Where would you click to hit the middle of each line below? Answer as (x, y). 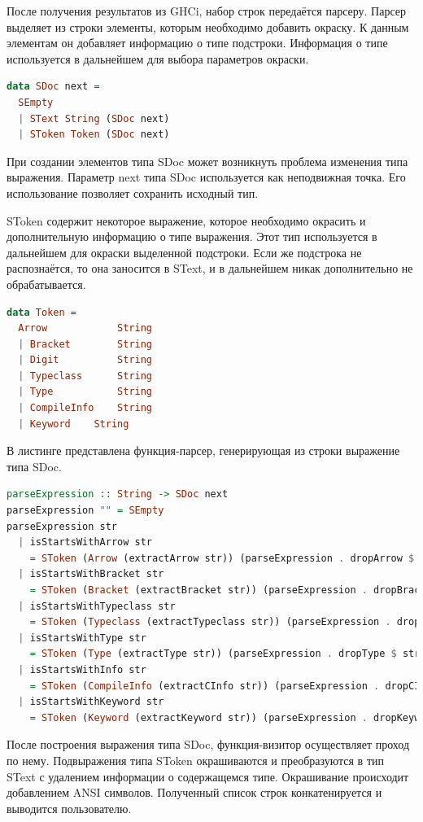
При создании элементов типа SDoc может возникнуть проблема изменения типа (207, 161)
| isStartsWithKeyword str (91, 702)
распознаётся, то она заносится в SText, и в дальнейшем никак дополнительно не (210, 268)
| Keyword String (74, 424)
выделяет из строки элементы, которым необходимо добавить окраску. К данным (208, 26)
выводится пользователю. (69, 808)
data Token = (41, 312)
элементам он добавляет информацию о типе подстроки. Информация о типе (197, 43)
